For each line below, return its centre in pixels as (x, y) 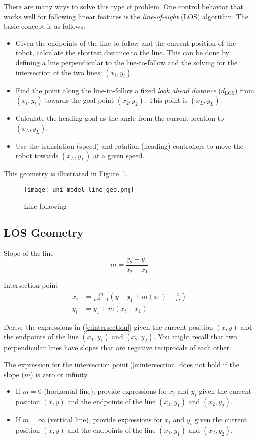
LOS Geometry (44, 232)
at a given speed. (119, 155)
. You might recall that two (195, 336)
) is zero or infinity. (60, 374)
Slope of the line (29, 253)
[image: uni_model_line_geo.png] (79, 189)
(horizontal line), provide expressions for (105, 391)
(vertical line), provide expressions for (105, 419)
